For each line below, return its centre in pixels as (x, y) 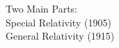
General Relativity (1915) (60, 36)
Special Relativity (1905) (58, 22)
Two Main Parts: (41, 8)
